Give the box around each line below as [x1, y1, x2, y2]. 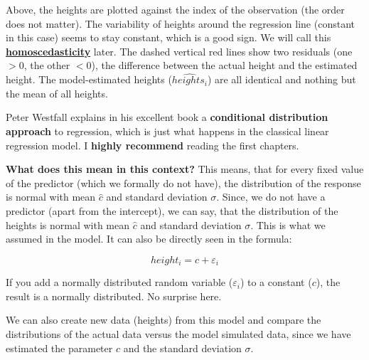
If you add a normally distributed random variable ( [6, 275, 233, 290]
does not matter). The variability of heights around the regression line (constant [6, 16, 355, 31]
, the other [23, 58, 70, 73]
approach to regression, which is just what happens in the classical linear [6, 123, 329, 138]
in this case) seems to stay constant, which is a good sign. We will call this [6, 30, 331, 45]
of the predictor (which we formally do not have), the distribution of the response [6, 175, 361, 190]
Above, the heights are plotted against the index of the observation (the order [6, 2, 345, 16]
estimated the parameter [6, 340, 113, 355]
